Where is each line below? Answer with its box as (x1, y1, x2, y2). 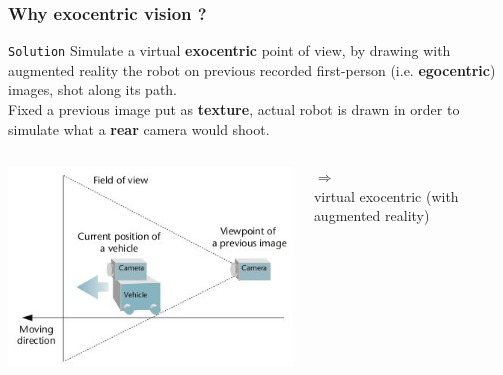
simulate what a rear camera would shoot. (8, 118, 270, 139)
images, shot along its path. (8, 79, 178, 100)
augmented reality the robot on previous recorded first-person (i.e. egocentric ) (8, 59, 496, 80)
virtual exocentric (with (313, 185, 459, 206)
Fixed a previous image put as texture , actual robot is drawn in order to (8, 99, 460, 120)
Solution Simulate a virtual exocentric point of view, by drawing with (8, 40, 451, 61)
